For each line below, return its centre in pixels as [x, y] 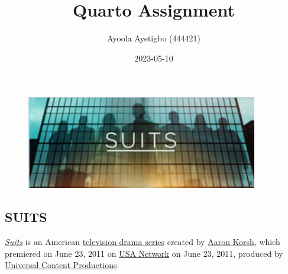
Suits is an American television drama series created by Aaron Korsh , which [143, 242]
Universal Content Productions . [62, 265]
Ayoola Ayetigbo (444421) [154, 38]
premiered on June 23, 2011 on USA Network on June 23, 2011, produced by [144, 253]
